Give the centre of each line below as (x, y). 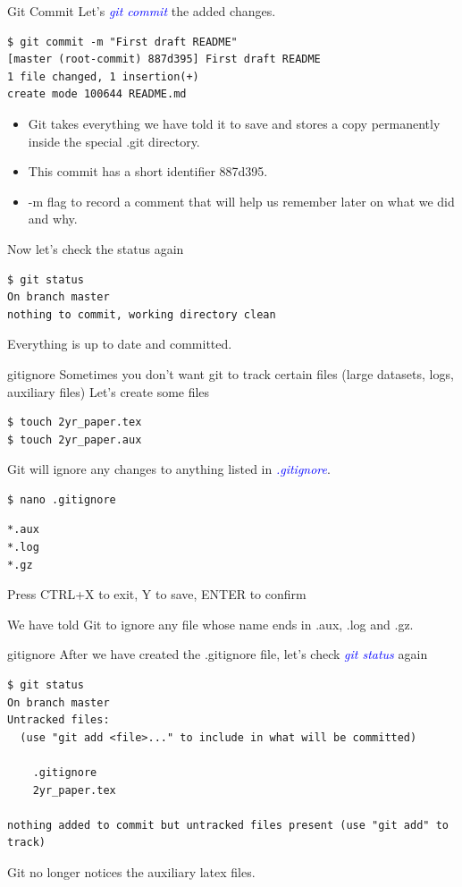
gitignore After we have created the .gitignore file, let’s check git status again (218, 654)
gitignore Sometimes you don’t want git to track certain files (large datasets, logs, (231, 373)
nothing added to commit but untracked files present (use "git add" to (228, 825)
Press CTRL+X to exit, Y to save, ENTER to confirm (157, 594)
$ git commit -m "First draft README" (122, 42)
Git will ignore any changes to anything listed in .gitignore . (169, 469)
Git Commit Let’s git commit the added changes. (142, 11)
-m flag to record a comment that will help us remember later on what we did (241, 201)
